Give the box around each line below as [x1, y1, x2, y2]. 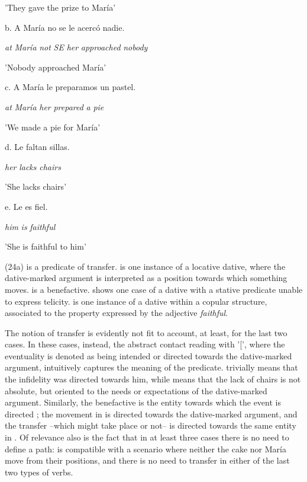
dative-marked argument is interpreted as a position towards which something [5, 272, 287, 284]
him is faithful [5, 220, 56, 232]
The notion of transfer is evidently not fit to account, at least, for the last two [5, 326, 287, 339]
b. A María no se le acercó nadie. [5, 21, 125, 33]
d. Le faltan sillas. [5, 141, 70, 153]
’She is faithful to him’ [5, 240, 86, 253]
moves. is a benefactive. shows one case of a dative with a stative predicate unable [5, 283, 303, 295]
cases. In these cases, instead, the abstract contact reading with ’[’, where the [5, 338, 285, 350]
